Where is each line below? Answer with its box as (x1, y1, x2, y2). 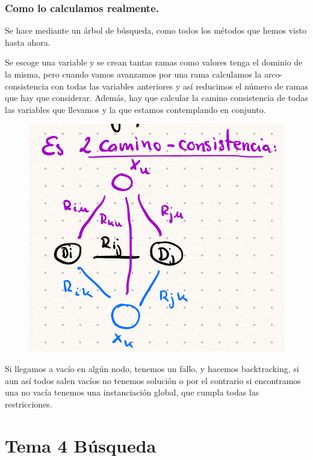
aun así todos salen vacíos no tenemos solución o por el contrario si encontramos (5, 374, 301, 386)
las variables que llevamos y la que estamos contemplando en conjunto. (5, 103, 266, 115)
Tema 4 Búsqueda (5, 433, 156, 457)
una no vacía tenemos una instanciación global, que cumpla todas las (5, 386, 259, 398)
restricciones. (5, 397, 52, 410)
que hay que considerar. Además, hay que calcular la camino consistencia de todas (5, 91, 308, 104)
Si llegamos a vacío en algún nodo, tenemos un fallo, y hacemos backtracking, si (5, 362, 299, 374)
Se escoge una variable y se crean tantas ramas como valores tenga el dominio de (5, 56, 303, 69)
